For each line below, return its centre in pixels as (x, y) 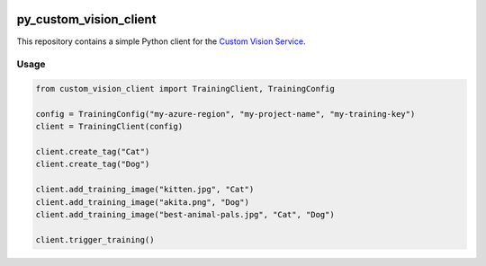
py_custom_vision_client (86, 19)
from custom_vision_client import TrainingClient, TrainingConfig (185, 89)
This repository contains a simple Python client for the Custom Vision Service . (161, 41)
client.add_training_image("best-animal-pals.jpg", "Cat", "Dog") (185, 214)
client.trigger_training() (95, 239)
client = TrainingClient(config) (109, 127)
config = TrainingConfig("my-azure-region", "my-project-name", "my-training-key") (225, 114)
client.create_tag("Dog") (93, 164)
